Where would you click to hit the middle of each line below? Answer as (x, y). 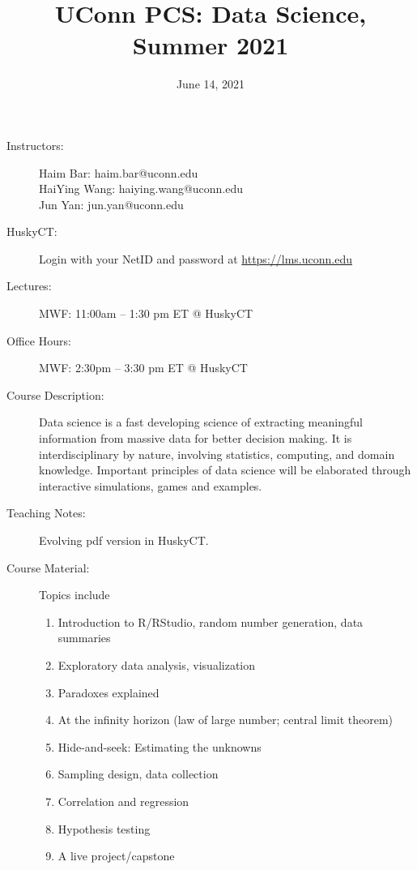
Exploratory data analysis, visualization (157, 664)
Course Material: (48, 567)
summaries (84, 638)
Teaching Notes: (46, 513)
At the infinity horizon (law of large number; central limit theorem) (226, 720)
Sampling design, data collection (138, 774)
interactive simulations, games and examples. (151, 485)
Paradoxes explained (109, 692)
